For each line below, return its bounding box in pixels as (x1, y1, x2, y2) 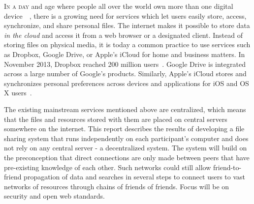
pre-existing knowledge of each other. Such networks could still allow (4, 162, 211, 172)
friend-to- (213, 162, 242, 172)
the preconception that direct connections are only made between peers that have (4, 152, 250, 162)
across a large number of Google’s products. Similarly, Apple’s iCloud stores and (4, 68, 247, 79)
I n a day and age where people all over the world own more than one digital (4, 1, 233, 11)
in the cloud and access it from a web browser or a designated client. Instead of (4, 29, 243, 40)
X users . (4, 87, 32, 98)
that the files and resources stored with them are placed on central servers (4, 114, 227, 124)
